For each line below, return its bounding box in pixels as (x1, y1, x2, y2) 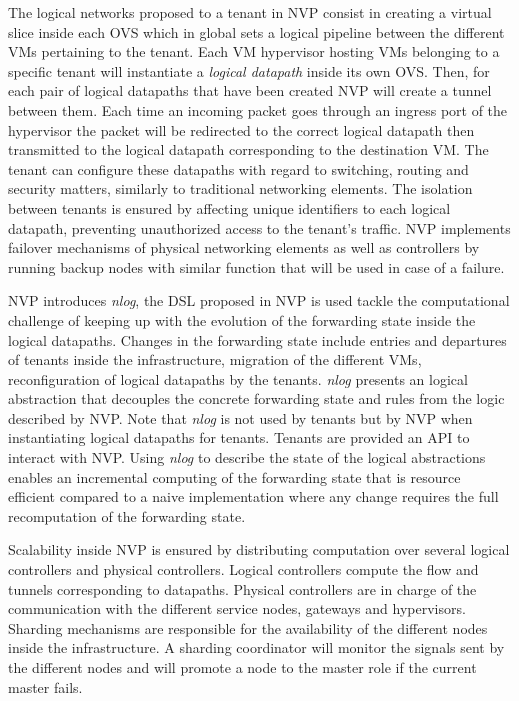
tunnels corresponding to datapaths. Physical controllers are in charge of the (8, 578, 477, 599)
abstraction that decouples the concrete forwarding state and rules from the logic (8, 388, 505, 409)
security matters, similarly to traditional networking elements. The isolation (8, 178, 473, 199)
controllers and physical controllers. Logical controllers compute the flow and (8, 559, 479, 580)
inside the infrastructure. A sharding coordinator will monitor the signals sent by (8, 637, 505, 658)
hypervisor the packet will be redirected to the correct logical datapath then (8, 119, 475, 140)
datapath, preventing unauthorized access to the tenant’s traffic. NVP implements (8, 217, 511, 238)
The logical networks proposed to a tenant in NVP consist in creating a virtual (8, 2, 492, 22)
